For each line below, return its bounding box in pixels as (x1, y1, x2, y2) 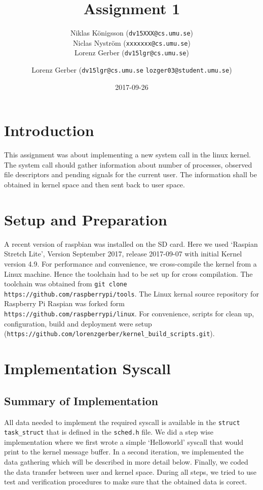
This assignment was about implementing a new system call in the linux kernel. (4, 149, 251, 160)
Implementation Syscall (4, 358, 171, 379)
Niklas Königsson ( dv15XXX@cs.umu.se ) (70, 27, 194, 38)
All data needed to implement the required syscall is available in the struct (4, 416, 240, 427)
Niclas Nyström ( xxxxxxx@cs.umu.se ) (73, 37, 191, 48)
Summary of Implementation (4, 393, 159, 408)
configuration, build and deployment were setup (4, 318, 152, 329)
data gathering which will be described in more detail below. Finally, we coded (4, 456, 248, 467)
